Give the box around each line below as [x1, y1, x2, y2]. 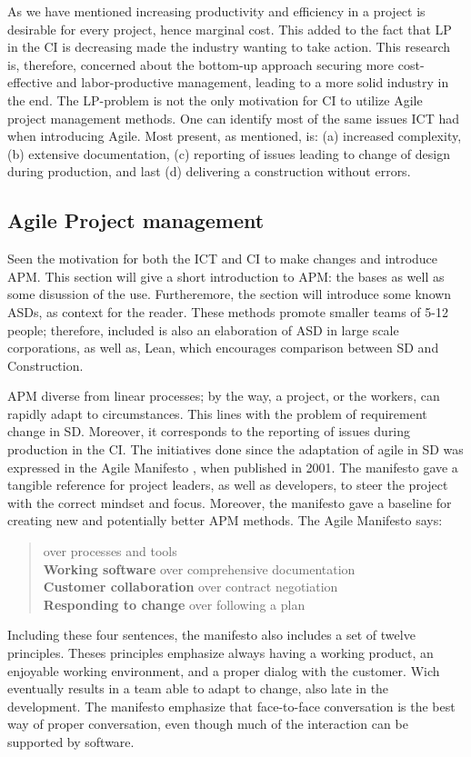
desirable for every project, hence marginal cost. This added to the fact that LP [7, 19, 452, 38]
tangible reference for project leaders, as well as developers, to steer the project [7, 475, 448, 494]
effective [7, 73, 53, 92]
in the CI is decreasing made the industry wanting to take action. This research [7, 37, 451, 56]
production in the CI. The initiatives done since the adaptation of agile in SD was [7, 440, 464, 459]
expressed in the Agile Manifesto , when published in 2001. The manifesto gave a [7, 457, 458, 476]
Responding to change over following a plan [43, 594, 306, 613]
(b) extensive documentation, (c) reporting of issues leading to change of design [7, 144, 450, 163]
